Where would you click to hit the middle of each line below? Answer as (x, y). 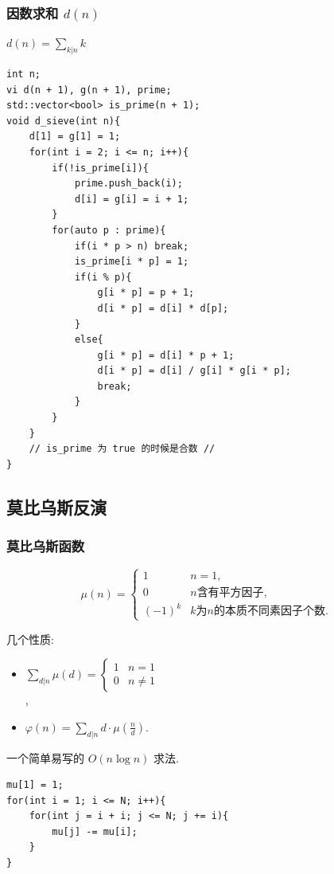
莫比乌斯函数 (46, 546)
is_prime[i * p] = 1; (132, 262)
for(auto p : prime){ (109, 230)
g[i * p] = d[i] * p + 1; (166, 355)
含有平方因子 (230, 592)
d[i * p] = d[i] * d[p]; (163, 308)
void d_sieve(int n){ (64, 121)
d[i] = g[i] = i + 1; (132, 199)
